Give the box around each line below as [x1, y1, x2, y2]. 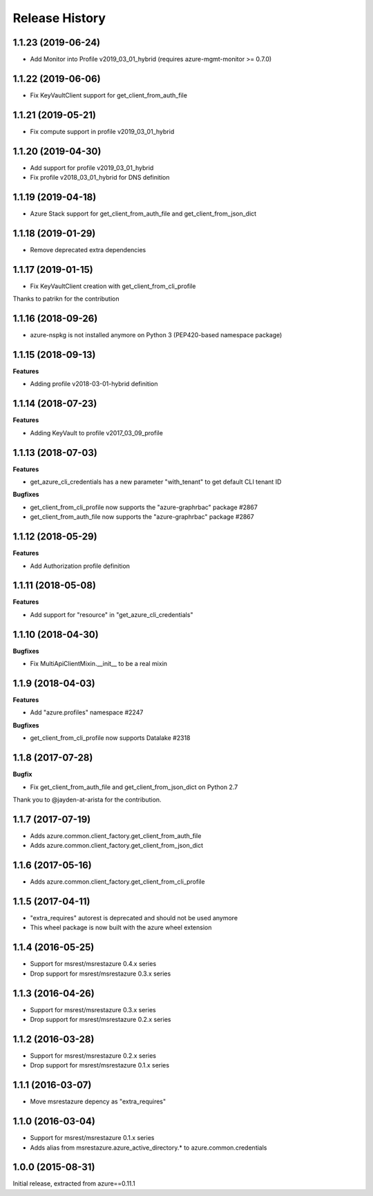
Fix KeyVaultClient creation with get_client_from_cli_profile [30, 282, 196, 290]
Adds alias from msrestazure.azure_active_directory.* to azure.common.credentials [30, 1143, 267, 1152]
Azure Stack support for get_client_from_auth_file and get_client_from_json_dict [30, 209, 257, 218]
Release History [12, 10, 106, 26]
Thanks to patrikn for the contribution [12, 294, 119, 303]
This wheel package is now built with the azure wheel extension [30, 923, 212, 932]
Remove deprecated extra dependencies [30, 245, 146, 254]
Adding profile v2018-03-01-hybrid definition [30, 380, 158, 388]
